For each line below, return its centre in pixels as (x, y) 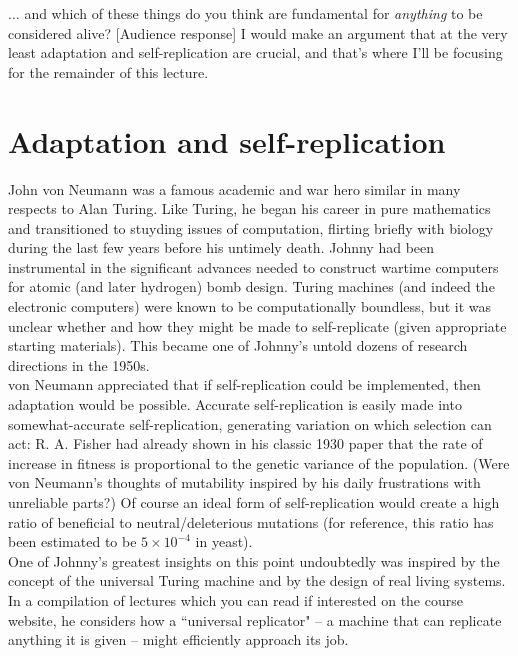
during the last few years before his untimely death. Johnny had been (221, 247)
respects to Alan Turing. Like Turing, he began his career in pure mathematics (249, 208)
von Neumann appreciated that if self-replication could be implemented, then (244, 384)
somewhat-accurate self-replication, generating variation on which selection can (250, 423)
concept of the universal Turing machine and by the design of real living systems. (257, 580)
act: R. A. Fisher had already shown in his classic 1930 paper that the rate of (245, 443)
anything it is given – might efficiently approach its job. (178, 639)
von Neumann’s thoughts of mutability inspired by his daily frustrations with (244, 482)
